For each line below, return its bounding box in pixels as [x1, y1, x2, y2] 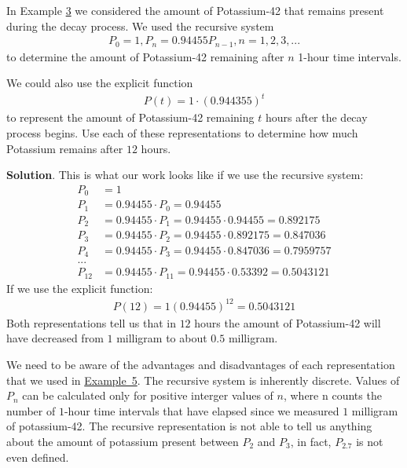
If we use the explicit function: [6, 280, 153, 296]
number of [6, 402, 56, 419]
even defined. [6, 448, 69, 465]
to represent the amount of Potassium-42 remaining [6, 109, 255, 126]
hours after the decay [265, 109, 368, 126]
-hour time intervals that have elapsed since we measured [64, 402, 339, 419]
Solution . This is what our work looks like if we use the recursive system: [6, 166, 364, 183]
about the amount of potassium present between [6, 433, 239, 449]
